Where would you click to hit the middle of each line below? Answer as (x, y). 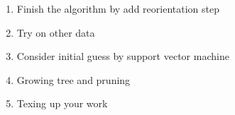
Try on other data (56, 32)
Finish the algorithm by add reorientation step (118, 8)
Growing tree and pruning (73, 79)
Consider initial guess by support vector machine (123, 56)
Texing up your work (62, 103)
